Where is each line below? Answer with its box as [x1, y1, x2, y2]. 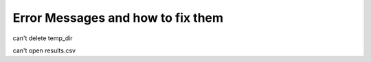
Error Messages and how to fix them [12, 10, 223, 25]
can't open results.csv [12, 46, 76, 55]
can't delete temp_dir [12, 34, 73, 42]
